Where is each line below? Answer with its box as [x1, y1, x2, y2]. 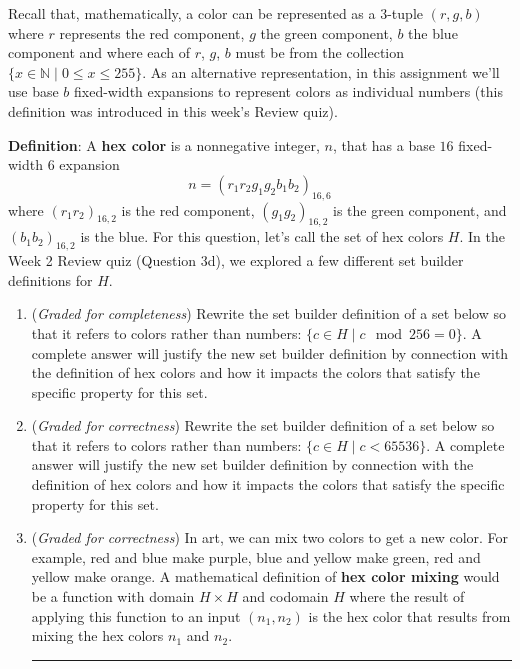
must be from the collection [235, 42, 405, 63]
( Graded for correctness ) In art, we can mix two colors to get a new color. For [31, 527, 509, 548]
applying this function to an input [31, 605, 241, 626]
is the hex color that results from [308, 605, 511, 626]
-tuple [387, 3, 423, 23]
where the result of [349, 586, 465, 607]
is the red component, [121, 199, 255, 220]
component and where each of [8, 42, 191, 63]
